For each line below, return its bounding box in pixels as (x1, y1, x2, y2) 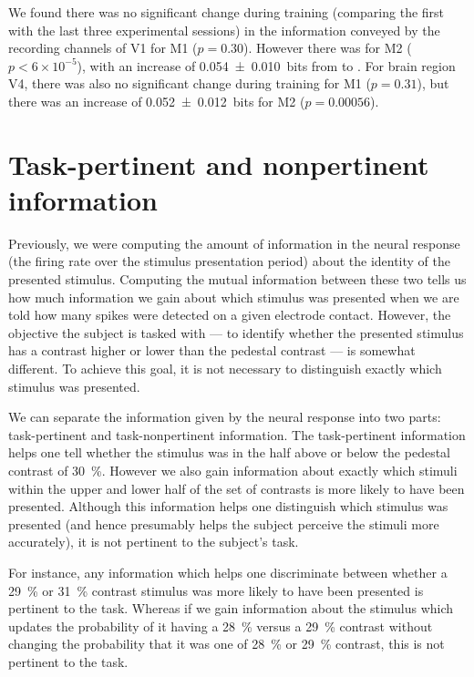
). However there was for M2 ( (243, 38, 412, 57)
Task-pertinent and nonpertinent (8, 145, 429, 182)
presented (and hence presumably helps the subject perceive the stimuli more (8, 514, 439, 533)
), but (417, 74, 449, 93)
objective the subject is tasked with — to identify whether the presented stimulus (8, 323, 464, 342)
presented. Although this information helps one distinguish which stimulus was (8, 497, 448, 516)
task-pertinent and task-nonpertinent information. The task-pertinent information (8, 425, 466, 444)
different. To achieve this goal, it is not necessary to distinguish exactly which (8, 359, 442, 378)
